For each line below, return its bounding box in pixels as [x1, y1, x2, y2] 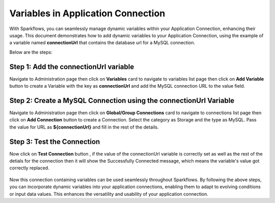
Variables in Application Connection [9, 8, 166, 19]
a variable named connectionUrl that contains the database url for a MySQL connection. [9, 40, 196, 46]
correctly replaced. [9, 165, 49, 171]
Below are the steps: [9, 49, 53, 55]
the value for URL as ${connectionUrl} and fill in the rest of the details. [9, 124, 159, 130]
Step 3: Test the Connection [9, 137, 100, 146]
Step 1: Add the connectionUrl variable [9, 62, 134, 71]
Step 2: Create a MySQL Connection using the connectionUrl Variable [9, 96, 235, 105]
